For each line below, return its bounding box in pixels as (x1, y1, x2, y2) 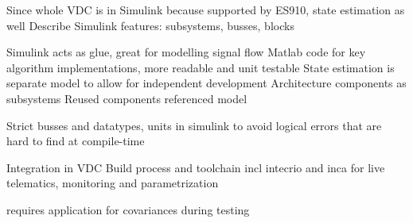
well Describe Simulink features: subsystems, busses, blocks (6, 17, 294, 33)
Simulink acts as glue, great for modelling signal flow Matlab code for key (6, 44, 366, 60)
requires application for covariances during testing (6, 201, 250, 217)
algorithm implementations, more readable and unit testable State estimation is (6, 59, 395, 75)
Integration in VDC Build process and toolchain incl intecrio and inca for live (6, 159, 385, 175)
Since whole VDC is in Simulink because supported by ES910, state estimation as (6, 2, 405, 17)
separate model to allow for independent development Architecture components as (6, 75, 407, 91)
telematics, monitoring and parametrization (6, 175, 219, 191)
